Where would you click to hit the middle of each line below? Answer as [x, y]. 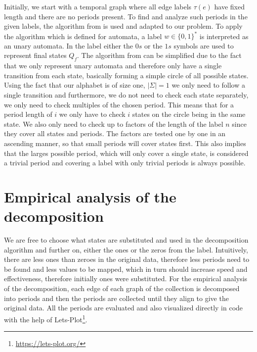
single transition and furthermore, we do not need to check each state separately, [126, 95]
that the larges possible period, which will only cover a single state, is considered [126, 153]
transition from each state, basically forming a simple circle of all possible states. [126, 75]
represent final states [35, 55]
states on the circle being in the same [189, 114]
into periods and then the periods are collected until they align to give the [116, 298]
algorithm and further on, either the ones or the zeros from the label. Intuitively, [126, 249]
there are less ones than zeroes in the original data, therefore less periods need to [127, 259]
